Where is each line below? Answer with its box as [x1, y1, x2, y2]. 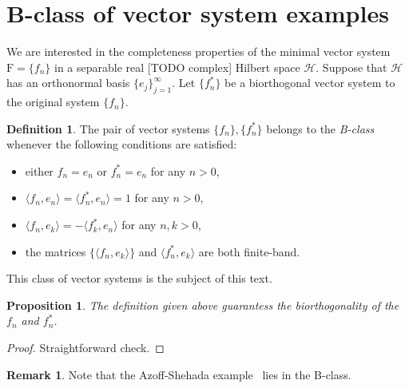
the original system [6, 93, 100, 110]
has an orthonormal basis [6, 74, 130, 91]
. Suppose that [316, 58, 387, 75]
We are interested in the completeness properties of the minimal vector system [6, 43, 391, 60]
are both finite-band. [198, 243, 300, 259]
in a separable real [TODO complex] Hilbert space [54, 58, 300, 75]
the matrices [25, 243, 86, 259]
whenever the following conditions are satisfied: [6, 136, 237, 152]
